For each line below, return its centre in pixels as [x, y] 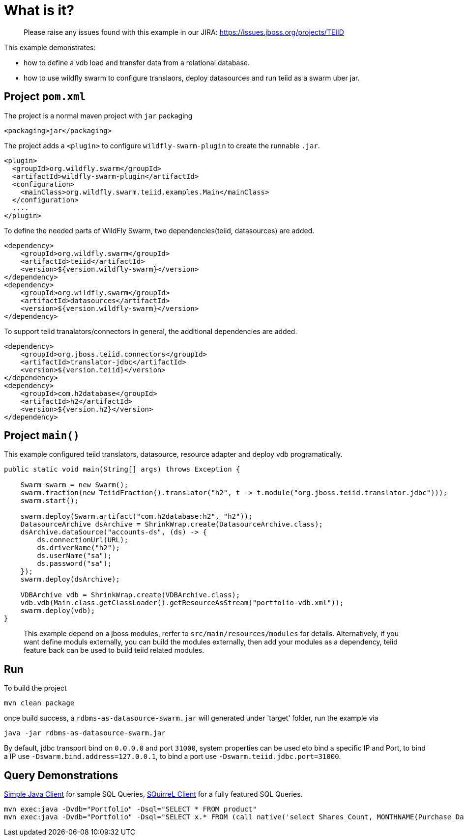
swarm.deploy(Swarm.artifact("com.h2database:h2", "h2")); [136, 517]
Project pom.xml [45, 97]
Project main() [42, 436]
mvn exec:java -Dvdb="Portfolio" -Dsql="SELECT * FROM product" [130, 809]
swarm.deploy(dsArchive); [70, 579]
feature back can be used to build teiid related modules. [114, 650]
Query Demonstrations [61, 775]
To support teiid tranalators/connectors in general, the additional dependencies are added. [151, 331]
